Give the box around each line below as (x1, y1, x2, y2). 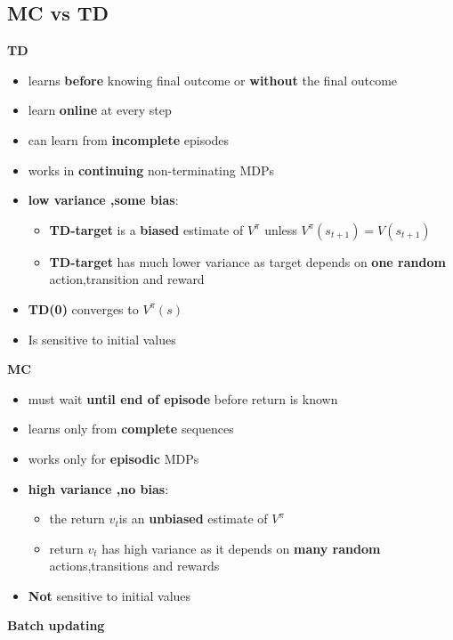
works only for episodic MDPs (28, 449, 199, 467)
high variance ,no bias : (28, 479, 169, 498)
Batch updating (7, 616, 105, 635)
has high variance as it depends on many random (101, 539, 381, 557)
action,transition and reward (49, 270, 205, 288)
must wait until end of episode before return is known (28, 389, 338, 408)
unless (264, 220, 297, 239)
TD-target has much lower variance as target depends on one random (49, 252, 446, 271)
